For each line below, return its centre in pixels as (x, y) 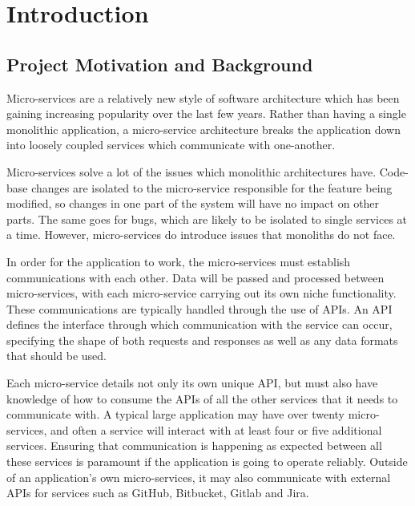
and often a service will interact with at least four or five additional (216, 429)
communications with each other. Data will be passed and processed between (195, 277)
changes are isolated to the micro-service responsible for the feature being (212, 187)
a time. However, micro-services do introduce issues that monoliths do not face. (201, 235)
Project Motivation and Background (160, 64)
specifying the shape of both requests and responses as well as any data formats (202, 340)
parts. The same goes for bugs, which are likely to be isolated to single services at (207, 219)
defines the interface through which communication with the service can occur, (199, 324)
